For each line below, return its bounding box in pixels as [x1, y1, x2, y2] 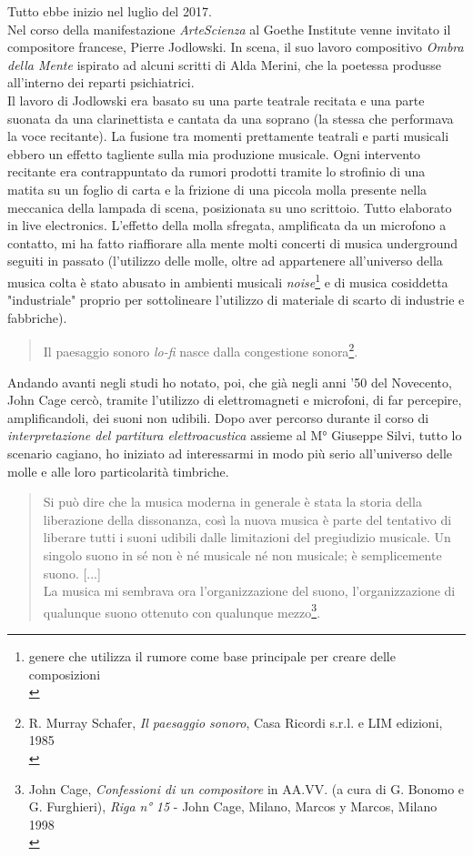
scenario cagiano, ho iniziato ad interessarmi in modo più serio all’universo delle [7, 443, 453, 462]
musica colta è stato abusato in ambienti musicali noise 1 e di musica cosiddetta [7, 269, 448, 291]
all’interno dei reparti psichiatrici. [7, 73, 195, 92]
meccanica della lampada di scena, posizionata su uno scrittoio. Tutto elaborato [7, 197, 452, 217]
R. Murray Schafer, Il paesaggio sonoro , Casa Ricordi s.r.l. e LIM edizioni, [28, 712, 443, 731]
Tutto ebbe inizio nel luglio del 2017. [7, 2, 212, 20]
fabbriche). [7, 307, 67, 327]
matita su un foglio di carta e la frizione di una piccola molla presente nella [7, 179, 428, 198]
